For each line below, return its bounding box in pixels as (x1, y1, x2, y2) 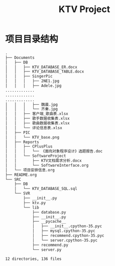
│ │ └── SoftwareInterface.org (5, 163, 89, 168)
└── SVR (14, 191, 30, 196)
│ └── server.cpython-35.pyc (32, 238, 98, 243)
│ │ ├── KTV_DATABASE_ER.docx (5, 64, 78, 70)
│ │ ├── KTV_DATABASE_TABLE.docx (5, 69, 84, 74)
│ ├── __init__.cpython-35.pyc (32, 224, 102, 229)
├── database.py (32, 210, 66, 215)
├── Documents (5, 55, 35, 60)
